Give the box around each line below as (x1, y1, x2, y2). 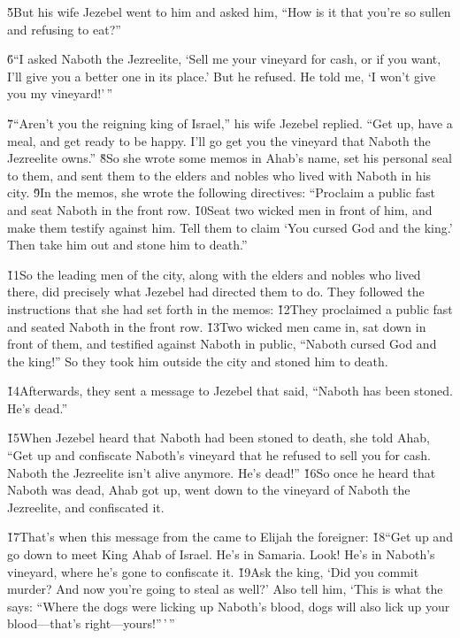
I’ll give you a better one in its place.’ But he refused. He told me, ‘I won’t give (7, 66, 436, 85)
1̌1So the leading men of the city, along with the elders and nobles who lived (7, 265, 421, 283)
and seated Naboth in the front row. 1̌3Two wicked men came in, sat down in (7, 317, 426, 335)
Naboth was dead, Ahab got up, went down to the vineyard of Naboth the (7, 480, 410, 499)
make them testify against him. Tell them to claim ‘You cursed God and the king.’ (7, 218, 453, 236)
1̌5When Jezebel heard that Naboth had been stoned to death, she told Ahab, (7, 428, 430, 447)
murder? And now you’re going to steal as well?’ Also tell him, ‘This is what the (7, 580, 443, 598)
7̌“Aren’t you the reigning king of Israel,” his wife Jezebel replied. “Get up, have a (7, 113, 453, 132)
